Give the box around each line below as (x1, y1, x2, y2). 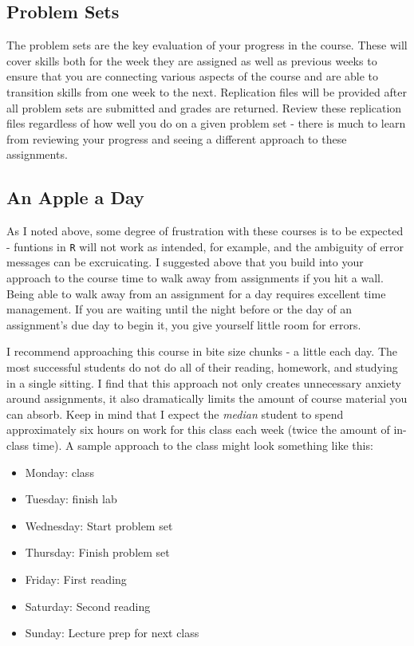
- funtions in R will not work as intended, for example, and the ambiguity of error (6, 238, 404, 254)
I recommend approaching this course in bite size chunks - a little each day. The (6, 343, 397, 360)
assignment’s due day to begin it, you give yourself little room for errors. (6, 316, 361, 333)
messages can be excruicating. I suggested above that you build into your (6, 254, 364, 270)
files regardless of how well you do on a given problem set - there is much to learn (6, 115, 406, 132)
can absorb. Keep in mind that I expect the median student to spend (6, 405, 344, 422)
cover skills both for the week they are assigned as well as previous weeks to (6, 52, 377, 69)
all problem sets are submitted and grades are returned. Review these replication (6, 99, 402, 116)
